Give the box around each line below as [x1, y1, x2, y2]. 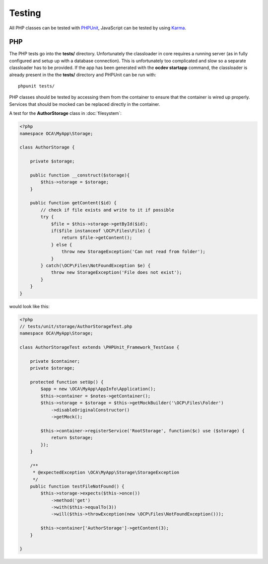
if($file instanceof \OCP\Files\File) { [51, 228, 151, 234]
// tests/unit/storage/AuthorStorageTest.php [19, 323, 133, 329]
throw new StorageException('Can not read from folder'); [61, 249, 206, 254]
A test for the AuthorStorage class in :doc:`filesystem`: [9, 110, 122, 116]
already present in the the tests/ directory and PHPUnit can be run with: [9, 72, 156, 78]
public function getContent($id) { [30, 200, 117, 206]
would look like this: [9, 303, 50, 309]
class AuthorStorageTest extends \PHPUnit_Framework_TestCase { [19, 344, 180, 350]
